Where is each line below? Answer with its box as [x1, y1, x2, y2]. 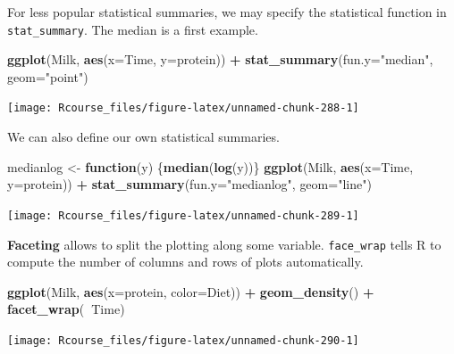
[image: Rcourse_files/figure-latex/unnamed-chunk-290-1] [7, 333, 359, 347]
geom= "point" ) [7, 67, 88, 86]
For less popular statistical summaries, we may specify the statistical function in [7, 3, 447, 21]
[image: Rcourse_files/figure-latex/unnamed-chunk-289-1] [7, 209, 359, 222]
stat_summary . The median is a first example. [7, 20, 258, 38]
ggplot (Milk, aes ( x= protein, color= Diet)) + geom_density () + [7, 282, 374, 300]
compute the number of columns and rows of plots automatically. [7, 252, 364, 271]
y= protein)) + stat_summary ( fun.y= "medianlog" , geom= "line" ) [7, 175, 372, 193]
